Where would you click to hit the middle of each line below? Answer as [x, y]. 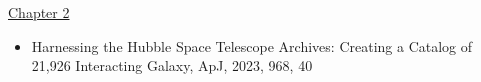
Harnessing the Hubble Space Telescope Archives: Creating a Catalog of [252, 45]
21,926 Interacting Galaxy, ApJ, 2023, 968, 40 [172, 65]
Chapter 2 [39, 12]
